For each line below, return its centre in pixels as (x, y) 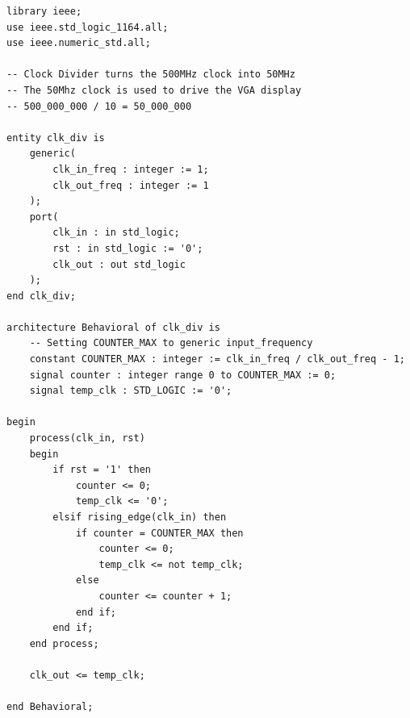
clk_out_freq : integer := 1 (131, 185)
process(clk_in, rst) (87, 438)
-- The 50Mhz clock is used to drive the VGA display (154, 90)
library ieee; (44, 11)
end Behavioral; (50, 707)
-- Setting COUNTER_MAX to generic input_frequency (171, 343)
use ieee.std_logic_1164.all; (88, 27)
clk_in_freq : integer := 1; (131, 169)
